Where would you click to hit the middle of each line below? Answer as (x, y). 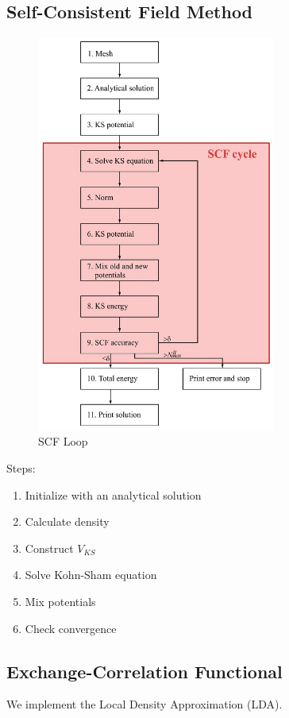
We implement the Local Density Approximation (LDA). (144, 704)
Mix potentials (60, 602)
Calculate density (67, 521)
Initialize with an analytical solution (113, 494)
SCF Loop (63, 441)
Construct (49, 548)
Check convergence (71, 628)
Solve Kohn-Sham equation (91, 575)
